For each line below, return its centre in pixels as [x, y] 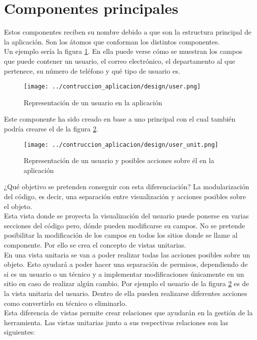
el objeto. [18, 206]
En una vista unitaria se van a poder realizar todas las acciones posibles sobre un [127, 254]
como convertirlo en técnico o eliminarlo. [65, 303]
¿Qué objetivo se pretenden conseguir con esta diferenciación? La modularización [127, 187]
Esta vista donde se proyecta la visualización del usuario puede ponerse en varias [127, 216]
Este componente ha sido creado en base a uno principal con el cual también [120, 119]
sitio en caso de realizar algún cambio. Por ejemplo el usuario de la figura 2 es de [127, 283]
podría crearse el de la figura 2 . [51, 128]
